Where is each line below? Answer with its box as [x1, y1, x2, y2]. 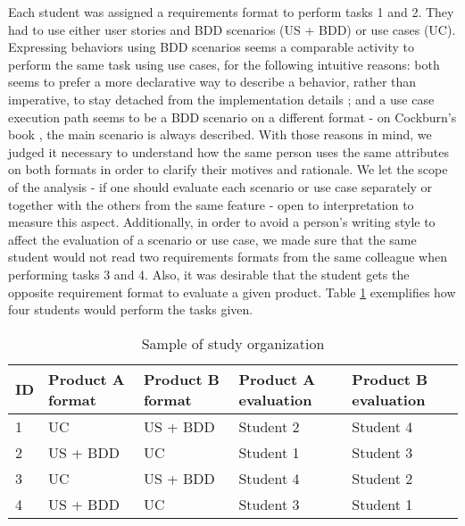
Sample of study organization [141, 332, 325, 354]
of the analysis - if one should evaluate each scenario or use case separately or [8, 177, 433, 196]
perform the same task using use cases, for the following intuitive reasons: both [8, 54, 440, 73]
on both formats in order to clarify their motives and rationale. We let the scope [8, 160, 448, 179]
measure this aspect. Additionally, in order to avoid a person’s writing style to [8, 213, 436, 231]
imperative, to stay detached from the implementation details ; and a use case [8, 89, 435, 108]
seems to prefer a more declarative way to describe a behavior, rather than [8, 72, 417, 91]
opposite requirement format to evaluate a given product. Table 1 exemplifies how [8, 282, 456, 301]
